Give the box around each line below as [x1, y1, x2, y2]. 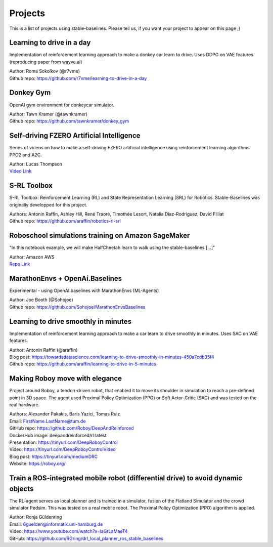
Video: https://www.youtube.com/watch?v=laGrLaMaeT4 [9, 528, 128, 534]
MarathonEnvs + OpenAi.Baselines [9, 274, 122, 283]
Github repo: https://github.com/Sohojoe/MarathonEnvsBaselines [9, 304, 146, 310]
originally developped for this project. [9, 201, 87, 207]
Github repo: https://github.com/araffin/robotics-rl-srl [9, 218, 121, 224]
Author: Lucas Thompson [9, 161, 63, 167]
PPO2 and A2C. [9, 152, 42, 158]
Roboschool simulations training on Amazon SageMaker [9, 231, 190, 240]
